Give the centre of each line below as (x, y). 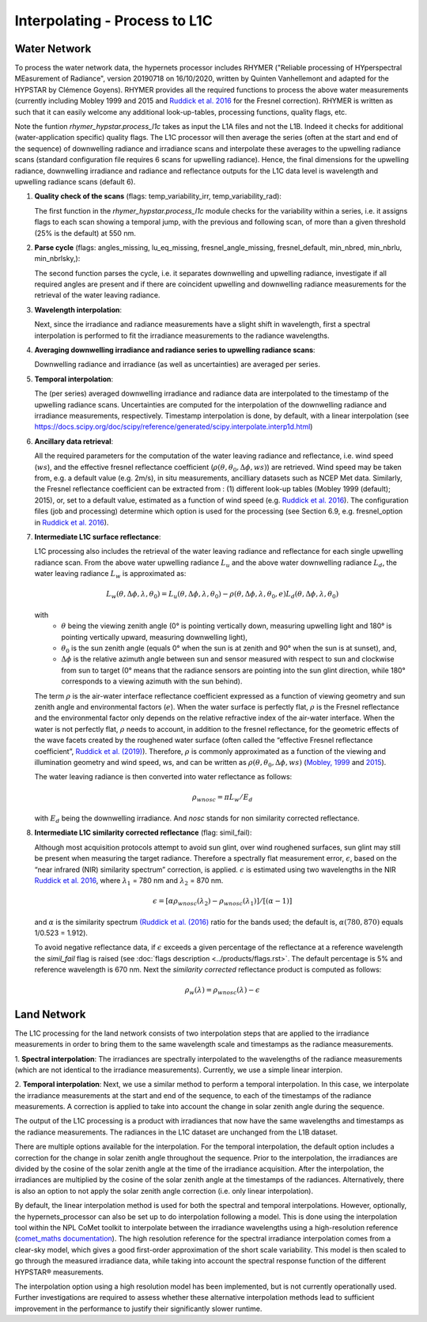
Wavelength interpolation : (78, 309)
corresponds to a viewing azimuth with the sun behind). (152, 681)
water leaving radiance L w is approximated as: (110, 574)
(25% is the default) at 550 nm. (85, 233)
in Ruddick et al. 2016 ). (72, 522)
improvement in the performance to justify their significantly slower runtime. (138, 1309)
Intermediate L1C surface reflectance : (98, 536)
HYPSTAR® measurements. (59, 1272)
